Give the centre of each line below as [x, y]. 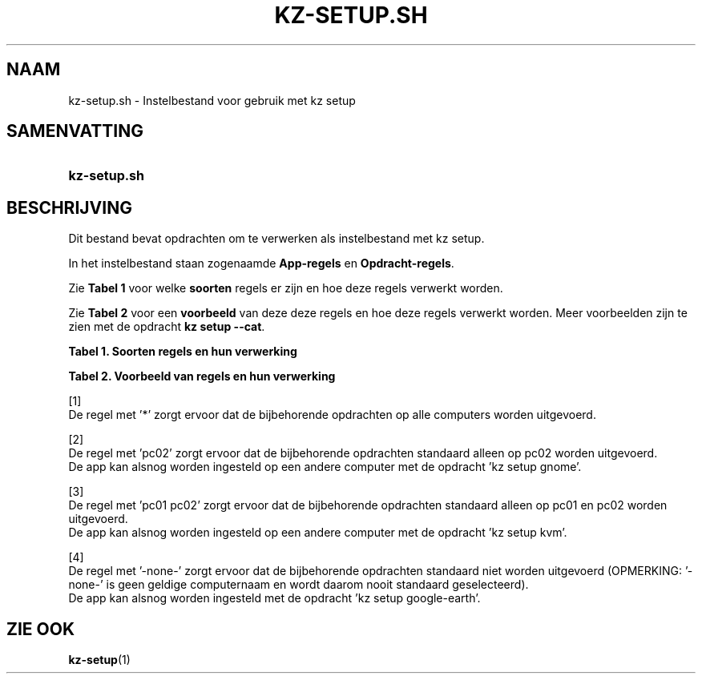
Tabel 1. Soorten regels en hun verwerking [183, 352]
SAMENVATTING [75, 131]
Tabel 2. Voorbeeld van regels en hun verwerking [202, 376]
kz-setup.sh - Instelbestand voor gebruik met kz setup [212, 100]
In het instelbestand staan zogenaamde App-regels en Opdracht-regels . [261, 264]
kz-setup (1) [99, 660]
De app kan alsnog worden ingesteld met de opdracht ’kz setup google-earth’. [274, 598]
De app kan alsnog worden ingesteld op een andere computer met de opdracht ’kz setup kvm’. [318, 533]
